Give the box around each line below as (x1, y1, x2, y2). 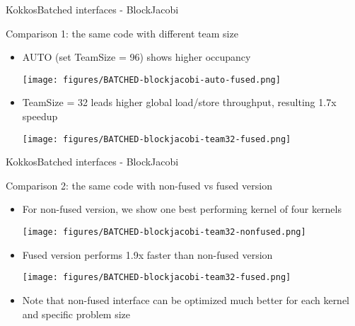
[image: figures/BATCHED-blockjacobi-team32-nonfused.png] (22, 227, 306, 238)
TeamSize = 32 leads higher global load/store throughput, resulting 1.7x (22, 95, 337, 110)
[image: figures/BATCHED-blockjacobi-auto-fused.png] (22, 74, 281, 85)
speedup (22, 109, 58, 124)
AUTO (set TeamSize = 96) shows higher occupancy (22, 50, 251, 64)
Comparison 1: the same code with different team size (6, 25, 238, 40)
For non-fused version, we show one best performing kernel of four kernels (22, 202, 342, 216)
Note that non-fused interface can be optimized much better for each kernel (22, 292, 350, 307)
